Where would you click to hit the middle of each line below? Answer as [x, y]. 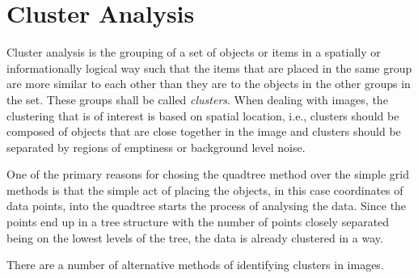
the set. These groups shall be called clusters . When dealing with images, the [197, 99]
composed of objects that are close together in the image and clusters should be [204, 131]
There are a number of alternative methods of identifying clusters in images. [195, 265]
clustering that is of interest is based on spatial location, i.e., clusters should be [203, 115]
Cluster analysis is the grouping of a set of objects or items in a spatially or [194, 52]
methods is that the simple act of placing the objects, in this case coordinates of [205, 190]
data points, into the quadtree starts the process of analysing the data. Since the [207, 206]
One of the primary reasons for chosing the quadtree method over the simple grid [208, 174]
